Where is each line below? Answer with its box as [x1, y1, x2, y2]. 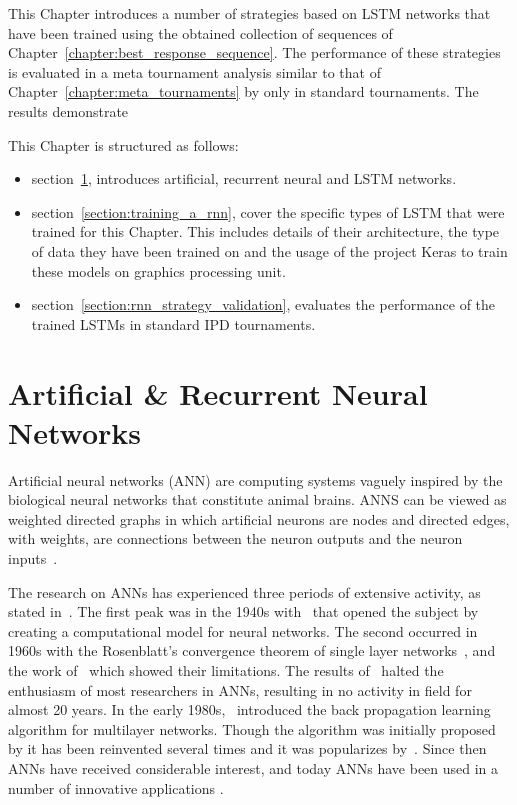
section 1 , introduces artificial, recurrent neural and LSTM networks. [31, 168, 457, 189]
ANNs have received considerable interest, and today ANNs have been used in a [8, 757, 499, 778]
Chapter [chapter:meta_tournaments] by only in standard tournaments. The [8, 81, 479, 102]
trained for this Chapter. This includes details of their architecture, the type [31, 221, 500, 242]
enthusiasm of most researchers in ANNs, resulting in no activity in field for [8, 679, 472, 700]
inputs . [8, 548, 58, 568]
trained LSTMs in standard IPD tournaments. [31, 313, 316, 334]
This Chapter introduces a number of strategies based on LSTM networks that [8, 3, 491, 23]
